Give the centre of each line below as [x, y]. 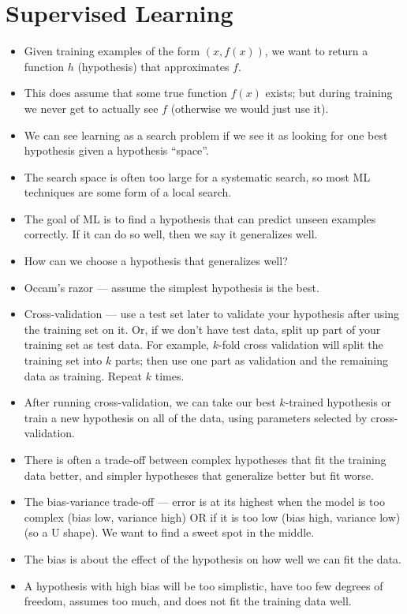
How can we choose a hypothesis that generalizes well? [156, 261]
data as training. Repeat [83, 375]
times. [170, 375]
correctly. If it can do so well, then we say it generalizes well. [171, 234]
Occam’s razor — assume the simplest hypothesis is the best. [172, 287]
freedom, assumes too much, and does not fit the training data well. [188, 601]
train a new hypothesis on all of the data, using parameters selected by [196, 417]
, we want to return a [316, 51]
